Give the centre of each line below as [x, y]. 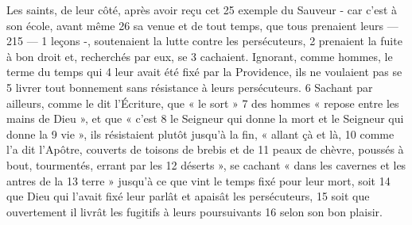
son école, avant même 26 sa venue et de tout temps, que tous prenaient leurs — [202, 25]
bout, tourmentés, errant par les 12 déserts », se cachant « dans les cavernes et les [206, 164]
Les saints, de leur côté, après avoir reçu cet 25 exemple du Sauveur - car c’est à [202, 10]
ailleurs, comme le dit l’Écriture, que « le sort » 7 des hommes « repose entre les [203, 103]
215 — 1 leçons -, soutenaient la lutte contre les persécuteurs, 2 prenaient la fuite [204, 41]
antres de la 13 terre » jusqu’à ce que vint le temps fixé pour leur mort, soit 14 [198, 180]
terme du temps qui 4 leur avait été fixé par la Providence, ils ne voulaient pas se [204, 72]
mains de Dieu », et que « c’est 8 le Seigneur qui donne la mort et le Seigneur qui [205, 118]
